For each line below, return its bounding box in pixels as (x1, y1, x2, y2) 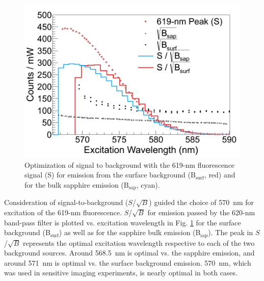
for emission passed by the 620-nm (147, 207, 255, 218)
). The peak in (208, 227, 253, 238)
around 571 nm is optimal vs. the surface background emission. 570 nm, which (4, 257, 251, 268)
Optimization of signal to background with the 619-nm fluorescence (24, 159, 235, 170)
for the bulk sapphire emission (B (24, 179, 129, 190)
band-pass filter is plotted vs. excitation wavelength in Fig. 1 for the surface (4, 217, 241, 227)
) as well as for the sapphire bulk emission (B (59, 227, 201, 238)
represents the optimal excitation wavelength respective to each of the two (23, 237, 255, 248)
